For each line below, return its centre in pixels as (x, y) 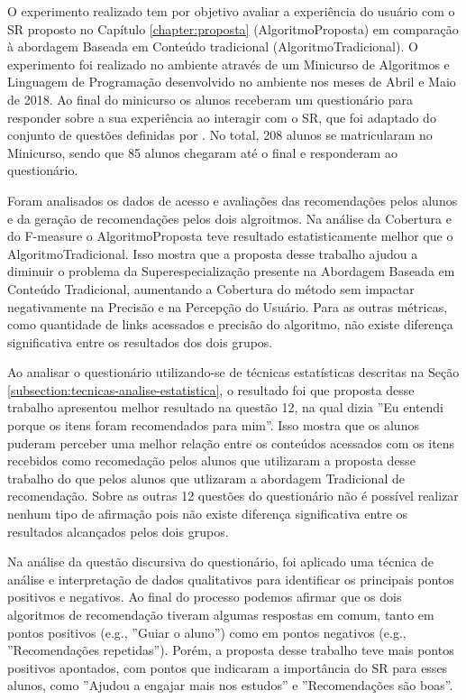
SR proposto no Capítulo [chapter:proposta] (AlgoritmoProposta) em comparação (233, 28)
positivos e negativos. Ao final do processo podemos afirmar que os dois (205, 597)
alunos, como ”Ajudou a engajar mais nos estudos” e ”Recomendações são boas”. (230, 685)
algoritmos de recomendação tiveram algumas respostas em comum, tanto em (221, 614)
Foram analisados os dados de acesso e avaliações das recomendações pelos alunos (233, 200)
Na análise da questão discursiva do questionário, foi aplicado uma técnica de (220, 562)
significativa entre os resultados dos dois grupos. (140, 341)
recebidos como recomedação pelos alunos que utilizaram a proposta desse (211, 461)
